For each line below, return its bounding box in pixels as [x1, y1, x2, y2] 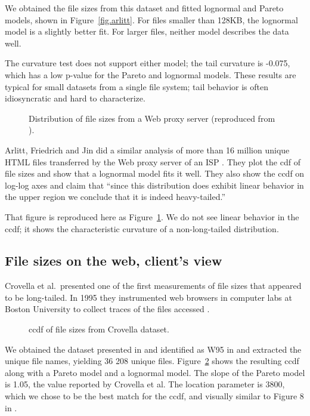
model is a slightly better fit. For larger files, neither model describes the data [5, 25, 289, 38]
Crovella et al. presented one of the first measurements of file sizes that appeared [5, 279, 302, 292]
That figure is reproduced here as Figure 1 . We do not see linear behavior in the [5, 210, 299, 223]
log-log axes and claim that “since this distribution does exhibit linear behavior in [5, 178, 304, 191]
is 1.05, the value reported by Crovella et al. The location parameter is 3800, [5, 378, 285, 390]
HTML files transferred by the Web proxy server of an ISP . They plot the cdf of [5, 155, 300, 168]
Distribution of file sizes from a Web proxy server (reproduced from [29, 112, 275, 124]
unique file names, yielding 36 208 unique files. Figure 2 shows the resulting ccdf [5, 355, 299, 367]
